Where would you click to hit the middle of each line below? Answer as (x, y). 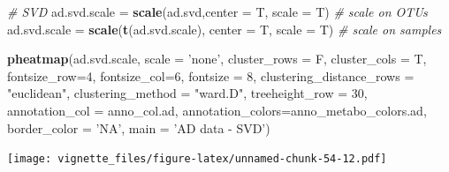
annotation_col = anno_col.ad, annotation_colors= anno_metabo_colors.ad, (217, 110)
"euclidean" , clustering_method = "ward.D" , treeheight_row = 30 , (187, 93)
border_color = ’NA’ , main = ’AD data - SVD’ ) (139, 127)
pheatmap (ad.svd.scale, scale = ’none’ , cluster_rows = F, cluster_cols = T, (217, 59)
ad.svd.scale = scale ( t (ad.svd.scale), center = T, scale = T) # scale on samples (224, 29)
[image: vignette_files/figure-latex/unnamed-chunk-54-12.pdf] (197, 159)
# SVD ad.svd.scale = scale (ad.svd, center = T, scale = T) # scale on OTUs (217, 11)
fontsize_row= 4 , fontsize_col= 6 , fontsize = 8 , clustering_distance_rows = (211, 75)
